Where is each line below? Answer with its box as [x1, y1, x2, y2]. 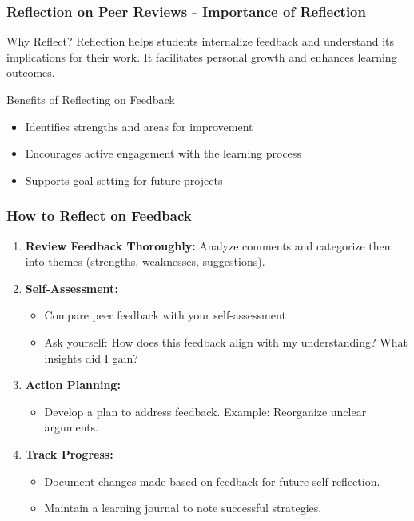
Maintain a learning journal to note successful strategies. [44, 499, 322, 516]
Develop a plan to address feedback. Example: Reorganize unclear [44, 403, 367, 419]
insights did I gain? [44, 349, 138, 366]
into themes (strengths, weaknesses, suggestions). [25, 253, 265, 270]
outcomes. [6, 64, 55, 81]
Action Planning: [25, 376, 121, 393]
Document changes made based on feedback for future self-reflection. [44, 472, 380, 489]
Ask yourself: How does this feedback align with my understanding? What [44, 333, 408, 350]
